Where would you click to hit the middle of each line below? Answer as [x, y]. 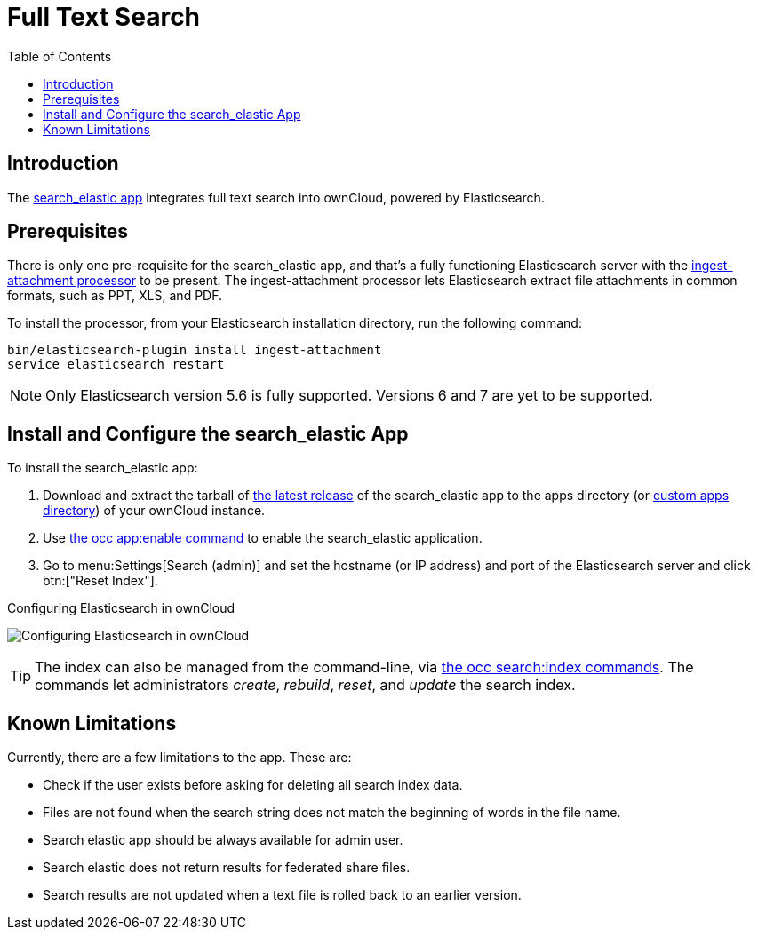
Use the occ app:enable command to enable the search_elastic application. [263, 538]
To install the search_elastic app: [103, 468]
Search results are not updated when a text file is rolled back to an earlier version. [282, 895]
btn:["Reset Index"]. [100, 581]
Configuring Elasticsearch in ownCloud [121, 608]
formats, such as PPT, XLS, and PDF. [115, 296]
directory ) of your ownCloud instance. [154, 511]
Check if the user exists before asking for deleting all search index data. [253, 785]
